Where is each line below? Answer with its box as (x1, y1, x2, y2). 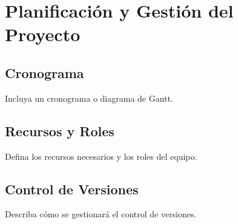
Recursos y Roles (5, 121, 114, 140)
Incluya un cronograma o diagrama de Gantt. (5, 91, 173, 104)
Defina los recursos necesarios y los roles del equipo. (5, 150, 197, 162)
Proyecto (5, 22, 81, 47)
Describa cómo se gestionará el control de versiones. (5, 208, 197, 220)
